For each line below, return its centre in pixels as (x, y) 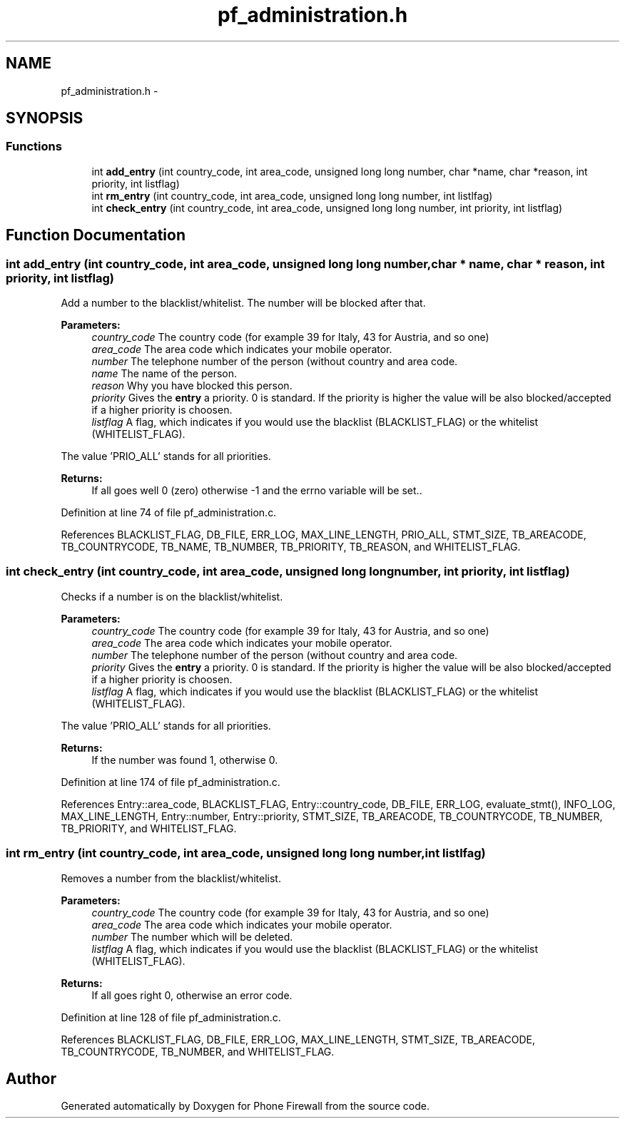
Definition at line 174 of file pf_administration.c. (171, 782)
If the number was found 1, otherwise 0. (185, 760)
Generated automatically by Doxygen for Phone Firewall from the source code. (245, 1106)
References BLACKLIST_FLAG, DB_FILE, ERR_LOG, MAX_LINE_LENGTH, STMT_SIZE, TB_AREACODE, (298, 1039)
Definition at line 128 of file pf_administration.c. (171, 1017)
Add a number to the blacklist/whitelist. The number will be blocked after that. (243, 303)
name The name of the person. (164, 374)
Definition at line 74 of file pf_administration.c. (169, 513)
